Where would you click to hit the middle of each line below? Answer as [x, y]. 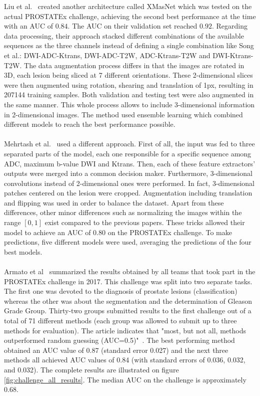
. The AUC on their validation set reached [132, 26]
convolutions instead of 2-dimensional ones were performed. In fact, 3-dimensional [129, 183]
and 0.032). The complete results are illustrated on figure [91, 369]
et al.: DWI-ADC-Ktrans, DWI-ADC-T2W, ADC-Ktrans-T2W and [107, 55]
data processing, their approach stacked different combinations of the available [124, 35]
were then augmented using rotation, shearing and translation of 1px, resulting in [129, 84]
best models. [23, 251]
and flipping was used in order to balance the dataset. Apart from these [114, 202]
